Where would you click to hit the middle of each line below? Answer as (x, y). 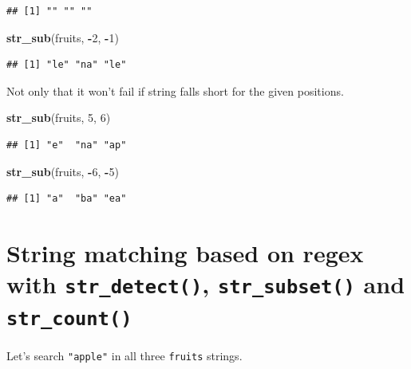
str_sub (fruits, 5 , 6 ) (59, 118)
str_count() (69, 319)
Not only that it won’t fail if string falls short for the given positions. (175, 90)
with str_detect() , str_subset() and (206, 284)
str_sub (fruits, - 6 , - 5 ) (63, 171)
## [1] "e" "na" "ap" (67, 145)
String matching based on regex (185, 252)
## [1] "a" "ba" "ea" (67, 199)
